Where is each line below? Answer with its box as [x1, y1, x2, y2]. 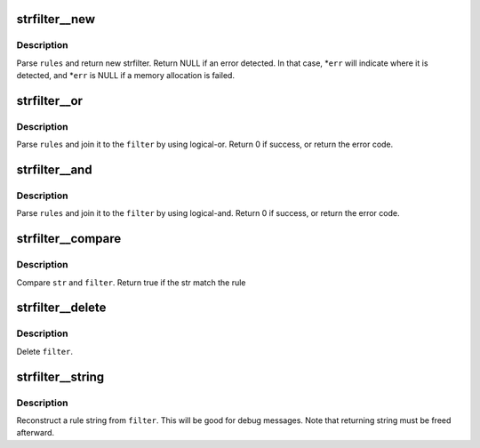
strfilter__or [16, 93, 84, 108]
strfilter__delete [16, 300, 107, 316]
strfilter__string [16, 369, 105, 384]
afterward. [16, 428, 55, 438]
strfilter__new [16, 12, 96, 27]
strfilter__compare [16, 231, 122, 246]
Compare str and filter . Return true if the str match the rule [16, 276, 246, 288]
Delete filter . [16, 346, 73, 356]
